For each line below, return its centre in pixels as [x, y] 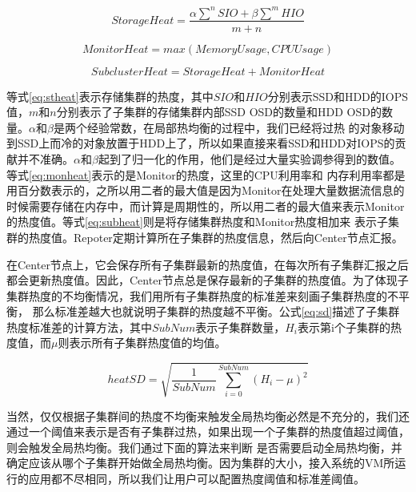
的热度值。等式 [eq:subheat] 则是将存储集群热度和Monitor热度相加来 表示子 [197, 222]
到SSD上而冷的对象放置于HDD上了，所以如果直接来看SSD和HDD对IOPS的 [201, 143]
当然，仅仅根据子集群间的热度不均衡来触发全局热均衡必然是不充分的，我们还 [208, 415]
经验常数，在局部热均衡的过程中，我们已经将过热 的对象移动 [246, 127]
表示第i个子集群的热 [350, 327]
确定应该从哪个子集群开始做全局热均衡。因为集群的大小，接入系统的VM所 [201, 463]
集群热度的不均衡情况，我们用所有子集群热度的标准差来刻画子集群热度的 [197, 295]
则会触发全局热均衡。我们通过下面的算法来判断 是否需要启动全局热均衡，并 [204, 447]
